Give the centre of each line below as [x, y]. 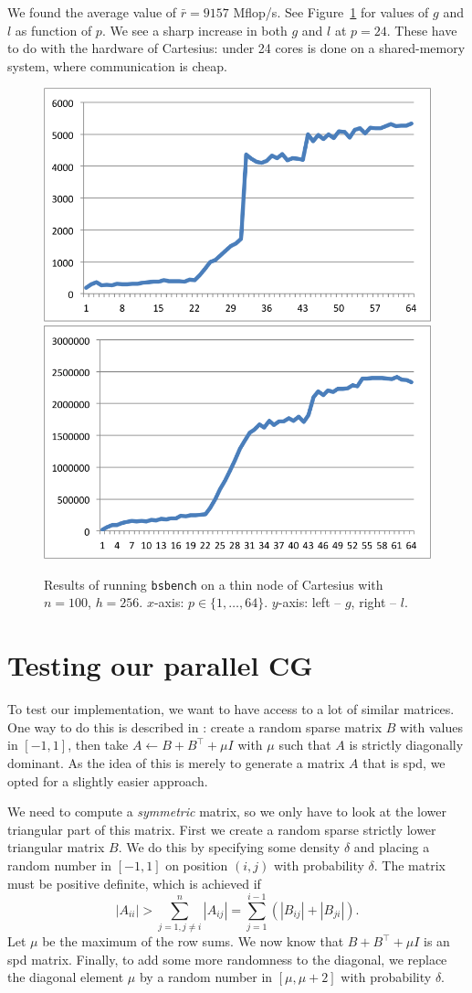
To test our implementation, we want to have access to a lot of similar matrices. [231, 709]
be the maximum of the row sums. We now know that [193, 941]
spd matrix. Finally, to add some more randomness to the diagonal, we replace [227, 959]
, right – [374, 602]
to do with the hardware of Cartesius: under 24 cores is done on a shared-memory [236, 48]
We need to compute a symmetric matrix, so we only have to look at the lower [227, 811]
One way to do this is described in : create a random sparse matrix [195, 726]
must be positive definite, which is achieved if [134, 883]
